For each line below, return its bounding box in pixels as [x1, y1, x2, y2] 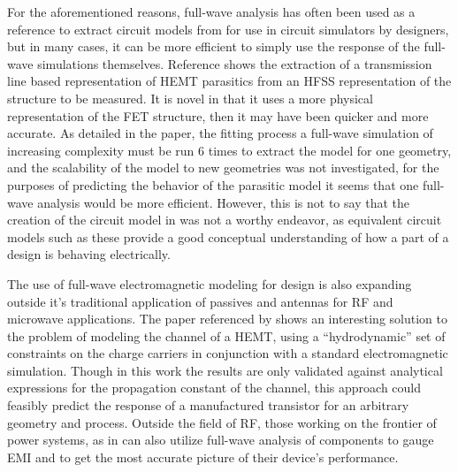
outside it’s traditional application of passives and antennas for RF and [7, 292, 393, 310]
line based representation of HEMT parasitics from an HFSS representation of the [7, 72, 452, 90]
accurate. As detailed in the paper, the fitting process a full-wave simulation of [7, 124, 433, 142]
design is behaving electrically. [7, 245, 171, 263]
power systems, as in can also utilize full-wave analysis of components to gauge [7, 430, 434, 449]
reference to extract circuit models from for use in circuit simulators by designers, [7, 19, 449, 38]
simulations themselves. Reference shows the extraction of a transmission [37, 54, 432, 72]
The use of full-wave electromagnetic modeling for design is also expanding [7, 274, 412, 293]
